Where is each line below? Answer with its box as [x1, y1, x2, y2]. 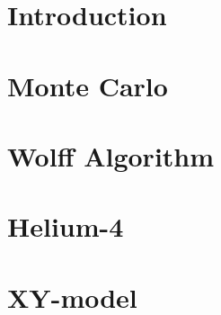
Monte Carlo [7, 67, 168, 103]
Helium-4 [7, 208, 124, 245]
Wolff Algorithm [7, 137, 215, 174]
